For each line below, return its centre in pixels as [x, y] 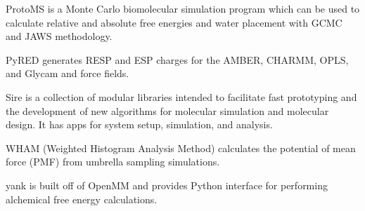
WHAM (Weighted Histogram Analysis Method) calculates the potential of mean [181, 148]
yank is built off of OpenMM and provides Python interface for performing [167, 185]
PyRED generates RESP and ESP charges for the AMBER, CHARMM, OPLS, [177, 59]
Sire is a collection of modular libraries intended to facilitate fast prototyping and [181, 96]
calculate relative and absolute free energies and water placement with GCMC [174, 22]
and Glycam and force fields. [68, 73]
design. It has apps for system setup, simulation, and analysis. [139, 124]
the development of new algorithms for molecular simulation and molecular [167, 110]
